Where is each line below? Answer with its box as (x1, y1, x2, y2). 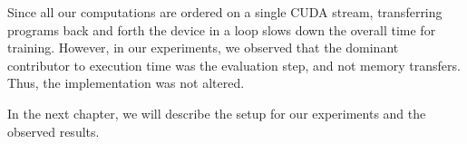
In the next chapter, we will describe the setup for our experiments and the (7, 103, 426, 122)
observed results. (7, 121, 100, 140)
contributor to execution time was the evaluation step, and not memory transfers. (7, 55, 461, 74)
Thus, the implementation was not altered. (7, 73, 245, 92)
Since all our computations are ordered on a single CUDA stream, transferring (7, 3, 443, 21)
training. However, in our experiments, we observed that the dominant (7, 38, 399, 57)
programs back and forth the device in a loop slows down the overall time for (7, 20, 436, 39)
